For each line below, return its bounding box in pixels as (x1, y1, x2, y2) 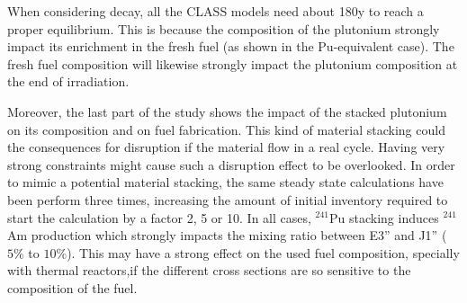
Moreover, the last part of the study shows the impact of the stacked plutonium (7, 102, 447, 120)
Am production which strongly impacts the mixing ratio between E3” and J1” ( (7, 226, 447, 245)
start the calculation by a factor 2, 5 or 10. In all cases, (7, 208, 311, 227)
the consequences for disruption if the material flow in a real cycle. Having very (7, 138, 445, 156)
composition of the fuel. (7, 278, 138, 297)
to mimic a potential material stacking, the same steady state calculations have (7, 173, 444, 192)
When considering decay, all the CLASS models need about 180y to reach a (7, 2, 424, 20)
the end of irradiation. (7, 72, 130, 91)
